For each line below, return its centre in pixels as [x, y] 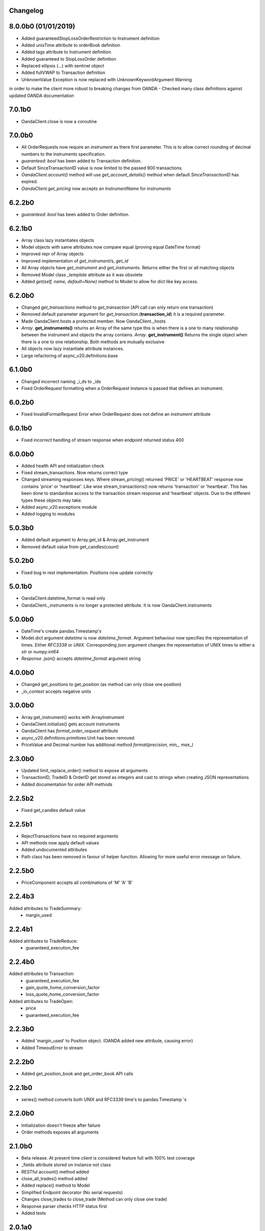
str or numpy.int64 [40, 651]
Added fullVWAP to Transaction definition [63, 73]
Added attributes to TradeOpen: [41, 1001]
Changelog [26, 11]
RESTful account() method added [55, 1171]
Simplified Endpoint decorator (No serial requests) [72, 1192]
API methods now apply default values [60, 842]
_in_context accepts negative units [56, 691]
